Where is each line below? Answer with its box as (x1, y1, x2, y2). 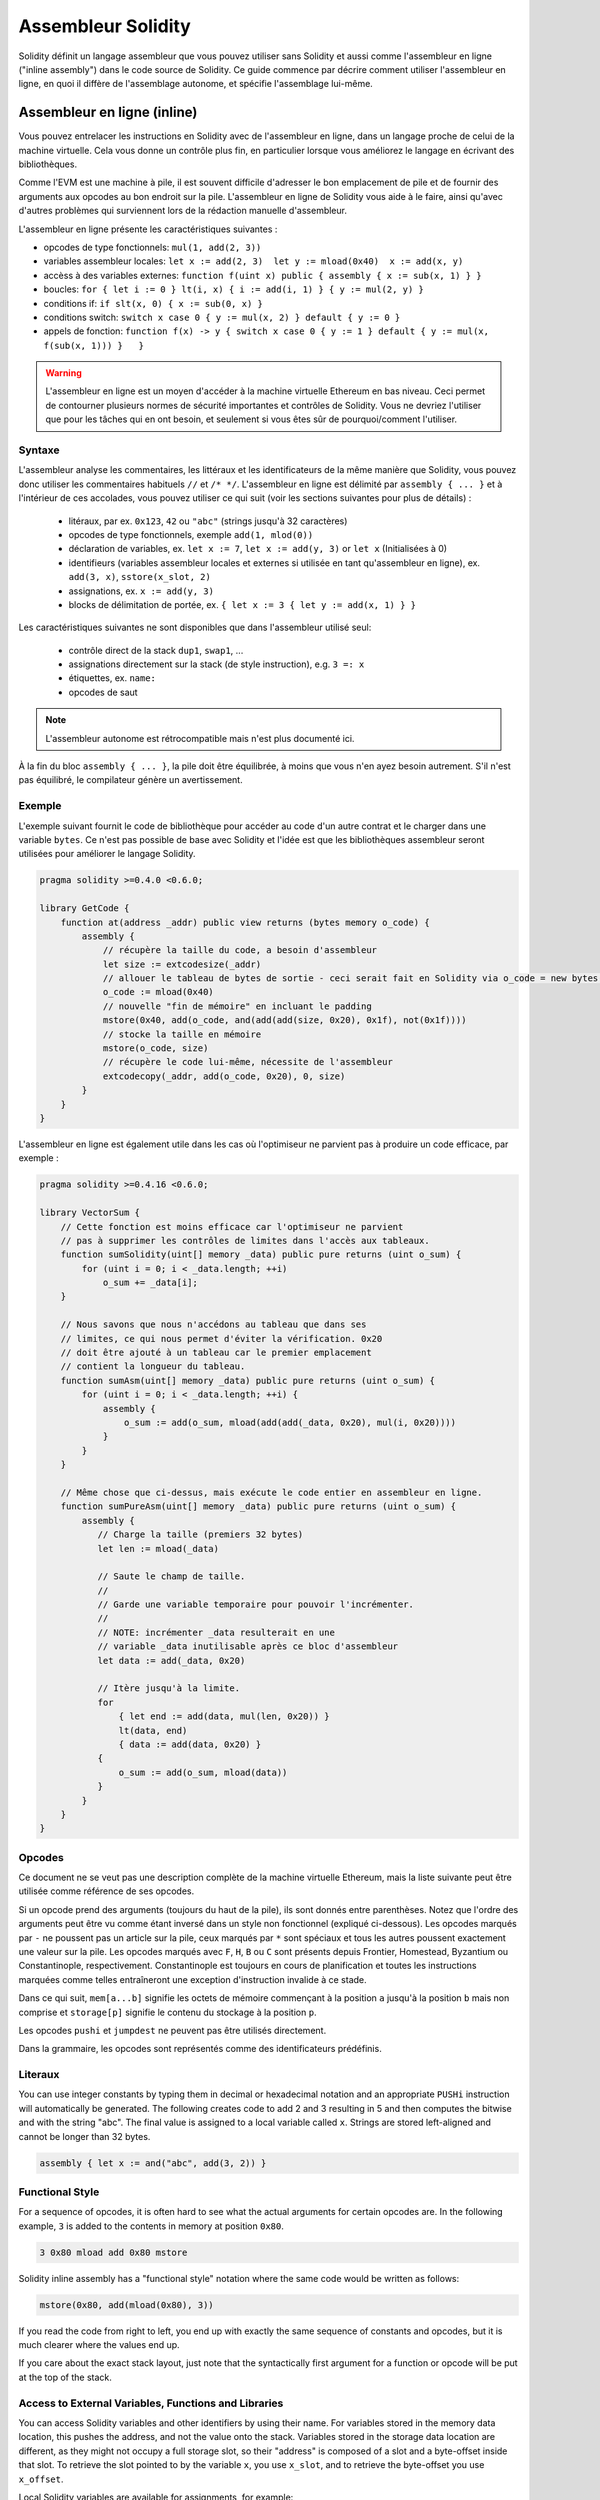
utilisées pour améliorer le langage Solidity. (18, 848, 196, 860)
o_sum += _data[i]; (102, 1277, 199, 1289)
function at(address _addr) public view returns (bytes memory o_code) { (60, 916, 430, 928)
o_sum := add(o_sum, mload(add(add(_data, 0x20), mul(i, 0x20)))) (123, 1416, 457, 1428)
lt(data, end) (118, 1725, 188, 1736)
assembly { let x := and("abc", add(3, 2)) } (39, 2157, 267, 2169)
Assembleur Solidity (18, 15, 192, 37)
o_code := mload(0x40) (102, 986, 214, 998)
